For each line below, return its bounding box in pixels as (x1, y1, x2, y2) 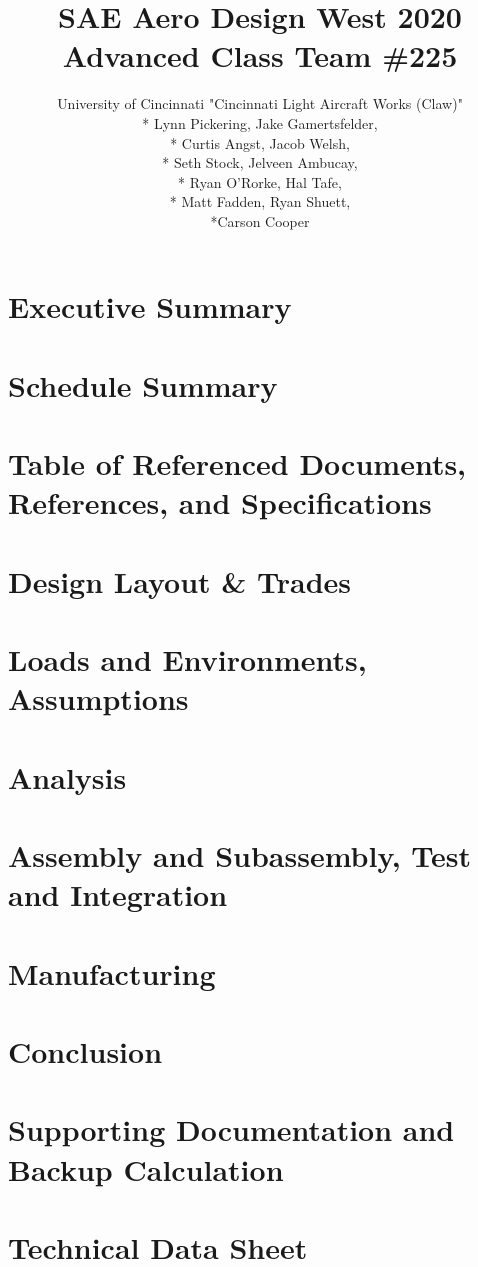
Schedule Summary (8, 364, 278, 405)
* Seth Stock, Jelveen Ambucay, (162, 152, 358, 173)
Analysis (8, 756, 127, 797)
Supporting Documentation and (8, 1109, 455, 1150)
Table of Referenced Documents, (8, 443, 467, 484)
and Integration (8, 874, 228, 915)
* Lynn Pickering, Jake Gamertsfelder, (142, 112, 378, 133)
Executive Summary (8, 286, 292, 327)
